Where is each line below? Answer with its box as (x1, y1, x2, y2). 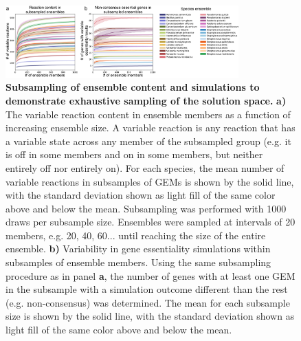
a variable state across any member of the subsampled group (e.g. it (5, 133, 291, 148)
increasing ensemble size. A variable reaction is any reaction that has (5, 120, 296, 135)
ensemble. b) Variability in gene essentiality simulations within (5, 241, 271, 256)
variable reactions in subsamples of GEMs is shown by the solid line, (5, 174, 294, 188)
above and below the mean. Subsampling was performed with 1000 (5, 201, 287, 215)
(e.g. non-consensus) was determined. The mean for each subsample (5, 295, 290, 309)
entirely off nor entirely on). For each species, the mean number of (5, 160, 285, 175)
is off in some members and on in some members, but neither (5, 147, 263, 162)
